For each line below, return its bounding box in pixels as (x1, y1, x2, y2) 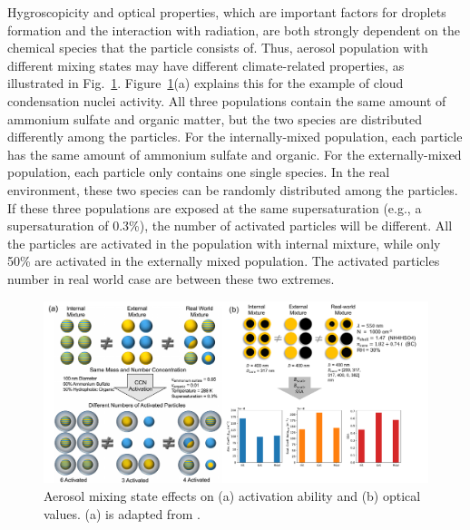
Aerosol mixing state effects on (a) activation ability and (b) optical (44, 486, 421, 505)
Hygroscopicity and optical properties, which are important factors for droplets (7, 3, 446, 21)
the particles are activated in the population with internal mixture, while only (7, 233, 441, 252)
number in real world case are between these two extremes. (7, 269, 335, 288)
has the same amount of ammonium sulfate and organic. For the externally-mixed (7, 144, 462, 163)
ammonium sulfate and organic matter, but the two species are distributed (7, 109, 423, 128)
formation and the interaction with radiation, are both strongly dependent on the (7, 20, 460, 39)
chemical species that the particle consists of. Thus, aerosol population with (7, 38, 428, 57)
